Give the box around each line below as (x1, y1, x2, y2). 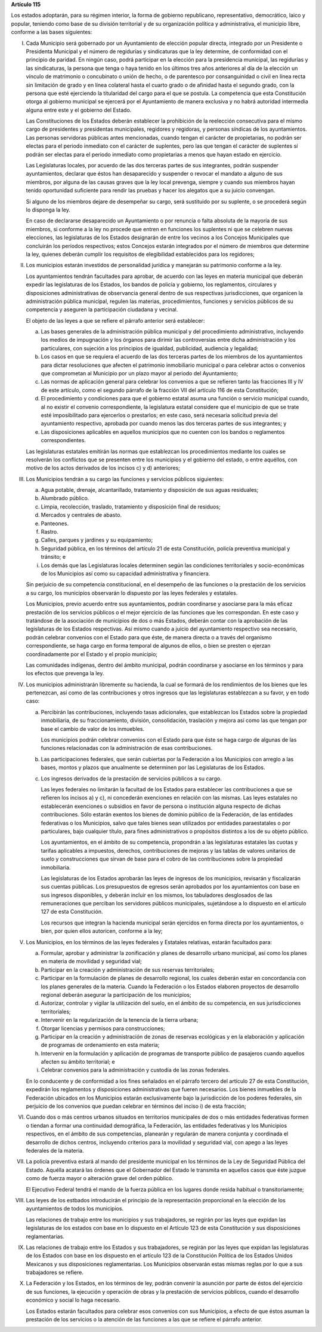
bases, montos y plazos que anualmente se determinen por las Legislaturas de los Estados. (41, 764, 265, 771)
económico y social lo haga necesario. (26, 1297, 120, 1304)
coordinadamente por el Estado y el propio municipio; (26, 650, 158, 657)
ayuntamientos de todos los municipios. (26, 1205, 124, 1212)
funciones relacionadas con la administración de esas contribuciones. (41, 745, 213, 752)
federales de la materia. (26, 1147, 84, 1154)
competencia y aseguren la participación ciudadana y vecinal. (26, 306, 178, 313)
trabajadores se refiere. (26, 1269, 83, 1276)
